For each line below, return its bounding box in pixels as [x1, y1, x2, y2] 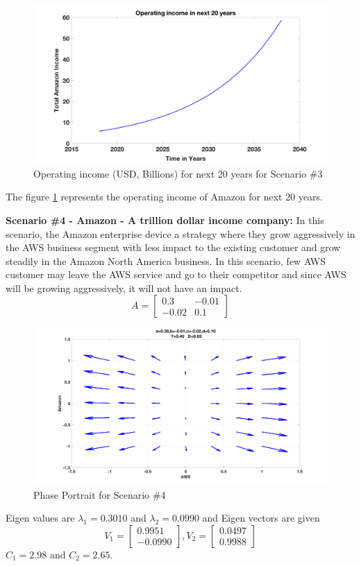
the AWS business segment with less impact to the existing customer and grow [6, 240, 341, 255]
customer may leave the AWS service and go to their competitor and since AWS [6, 267, 346, 282]
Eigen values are [6, 511, 75, 525]
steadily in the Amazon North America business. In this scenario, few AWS [6, 253, 326, 268]
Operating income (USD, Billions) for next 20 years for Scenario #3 [33, 166, 323, 180]
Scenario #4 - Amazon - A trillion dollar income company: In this [6, 212, 324, 227]
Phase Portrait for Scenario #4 [33, 487, 166, 501]
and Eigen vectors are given [202, 511, 320, 525]
